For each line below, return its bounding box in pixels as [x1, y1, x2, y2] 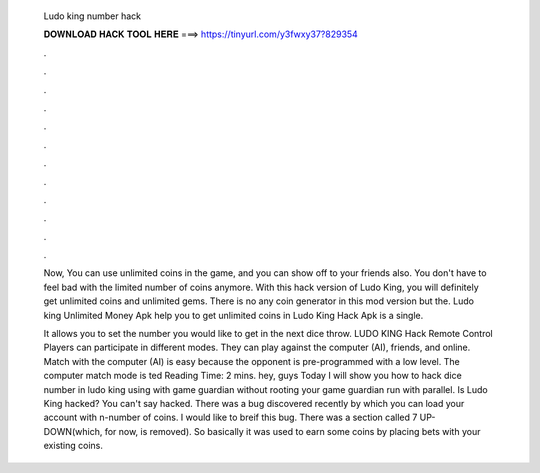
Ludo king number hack [43, 10, 142, 22]
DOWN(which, [43, 425, 103, 437]
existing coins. [43, 440, 104, 452]
